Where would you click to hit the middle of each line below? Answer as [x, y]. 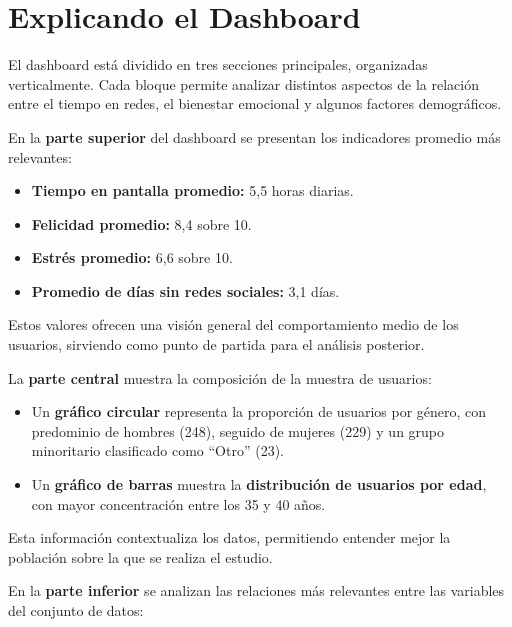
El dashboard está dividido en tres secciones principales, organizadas [218, 64]
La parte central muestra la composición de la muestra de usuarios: [220, 377]
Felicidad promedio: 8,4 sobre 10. [141, 223]
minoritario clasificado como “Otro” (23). [157, 450]
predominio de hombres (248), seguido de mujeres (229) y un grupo [238, 430]
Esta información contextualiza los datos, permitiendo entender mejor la [229, 537]
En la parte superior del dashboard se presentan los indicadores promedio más [254, 136]
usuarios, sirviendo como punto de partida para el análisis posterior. [216, 344]
